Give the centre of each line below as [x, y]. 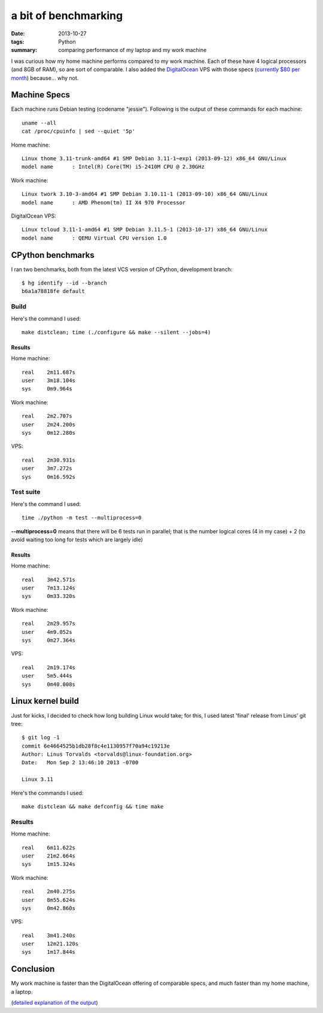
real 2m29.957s [49, 624]
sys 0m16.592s [49, 477]
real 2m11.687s [49, 372]
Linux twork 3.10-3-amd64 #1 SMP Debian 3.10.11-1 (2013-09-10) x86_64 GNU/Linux [145, 194]
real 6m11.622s [49, 847]
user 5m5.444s [47, 676]
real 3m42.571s [49, 579]
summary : [24, 50]
